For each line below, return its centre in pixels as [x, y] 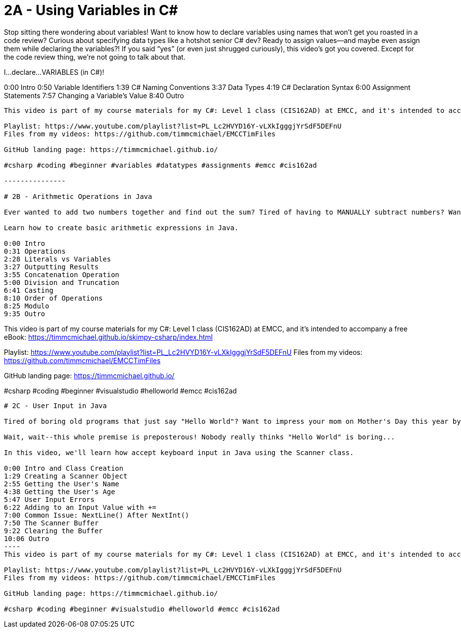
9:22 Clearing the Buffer [53, 531]
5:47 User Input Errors [49, 499]
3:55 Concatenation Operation [62, 274]
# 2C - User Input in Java [55, 405]
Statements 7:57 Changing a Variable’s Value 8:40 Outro [94, 95]
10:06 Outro [27, 538]
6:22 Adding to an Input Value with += [80, 507]
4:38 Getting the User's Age [60, 491]
